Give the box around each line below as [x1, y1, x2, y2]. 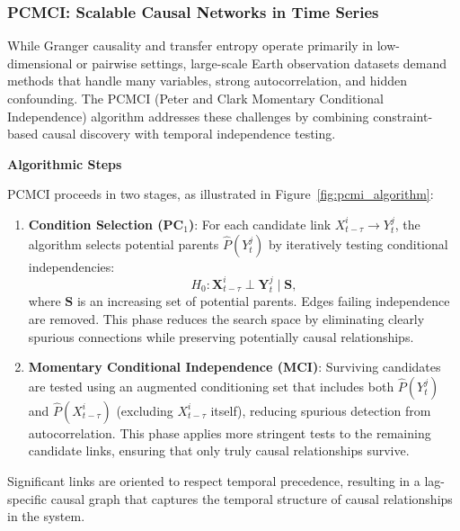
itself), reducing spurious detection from [210, 400, 431, 419]
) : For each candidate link [188, 214, 332, 233]
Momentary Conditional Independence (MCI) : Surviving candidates [28, 357, 441, 376]
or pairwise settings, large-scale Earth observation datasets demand [76, 53, 447, 72]
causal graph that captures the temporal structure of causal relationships [50, 489, 453, 508]
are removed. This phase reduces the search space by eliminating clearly [28, 309, 425, 328]
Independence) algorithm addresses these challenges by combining [7, 106, 369, 125]
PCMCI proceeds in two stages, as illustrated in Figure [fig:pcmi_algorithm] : [7, 184, 434, 203]
